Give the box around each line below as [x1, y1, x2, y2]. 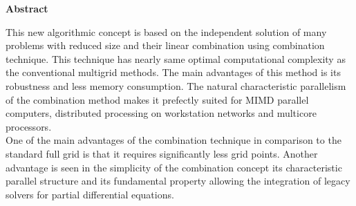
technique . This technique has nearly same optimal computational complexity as [6, 51, 346, 66]
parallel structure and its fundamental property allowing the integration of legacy [6, 174, 350, 188]
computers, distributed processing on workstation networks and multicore [6, 106, 317, 120]
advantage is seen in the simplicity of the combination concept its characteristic [6, 160, 342, 174]
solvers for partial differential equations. [6, 187, 174, 201]
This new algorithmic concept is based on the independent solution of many [6, 24, 327, 39]
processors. [6, 119, 52, 133]
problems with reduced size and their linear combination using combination [6, 38, 325, 53]
